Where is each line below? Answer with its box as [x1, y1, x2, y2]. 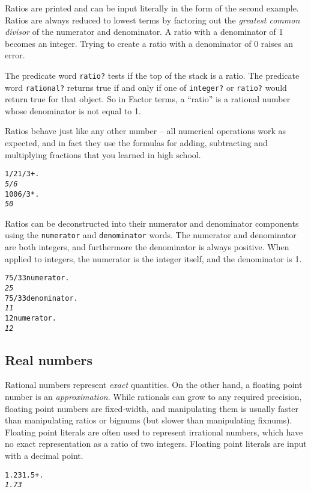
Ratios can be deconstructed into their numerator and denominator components [5, 217, 299, 229]
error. [5, 49, 25, 61]
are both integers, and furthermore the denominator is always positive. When [5, 241, 289, 253]
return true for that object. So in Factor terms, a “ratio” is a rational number [5, 93, 291, 105]
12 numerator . [5, 313, 56, 322]
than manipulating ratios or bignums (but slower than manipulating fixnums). [5, 414, 292, 426]
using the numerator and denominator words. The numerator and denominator [5, 229, 297, 241]
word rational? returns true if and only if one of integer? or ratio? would [5, 81, 287, 93]
